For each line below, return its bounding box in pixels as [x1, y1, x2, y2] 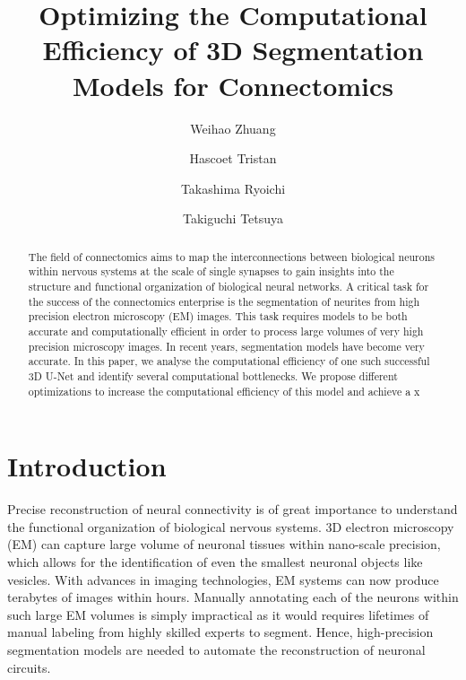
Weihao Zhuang [190, 118, 276, 137]
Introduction [7, 448, 167, 484]
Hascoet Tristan [189, 149, 277, 168]
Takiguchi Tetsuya [182, 209, 284, 228]
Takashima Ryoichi [180, 179, 286, 197]
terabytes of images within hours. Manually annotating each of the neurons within [7, 588, 459, 606]
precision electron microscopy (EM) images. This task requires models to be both [28, 309, 408, 324]
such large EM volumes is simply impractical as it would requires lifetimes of [7, 605, 429, 623]
